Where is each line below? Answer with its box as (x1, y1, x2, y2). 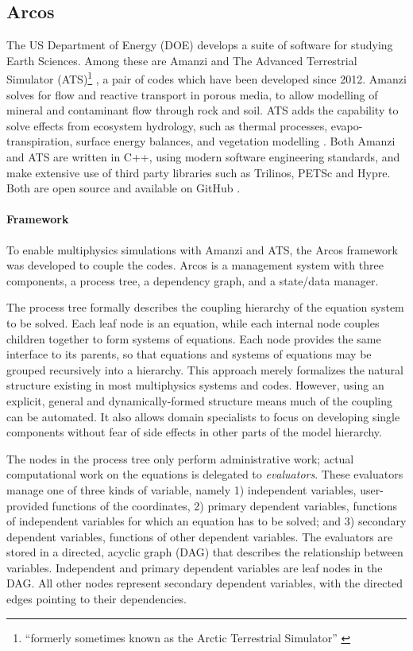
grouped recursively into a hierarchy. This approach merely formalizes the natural (6, 361, 403, 378)
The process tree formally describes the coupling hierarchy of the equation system (6, 299, 404, 316)
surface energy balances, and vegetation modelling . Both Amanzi (76, 133, 396, 149)
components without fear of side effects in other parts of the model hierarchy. (6, 424, 382, 440)
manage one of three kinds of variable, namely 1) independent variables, (6, 481, 357, 498)
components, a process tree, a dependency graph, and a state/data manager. (6, 272, 379, 289)
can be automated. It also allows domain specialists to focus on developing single (6, 408, 400, 424)
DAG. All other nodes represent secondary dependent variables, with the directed (6, 575, 403, 591)
